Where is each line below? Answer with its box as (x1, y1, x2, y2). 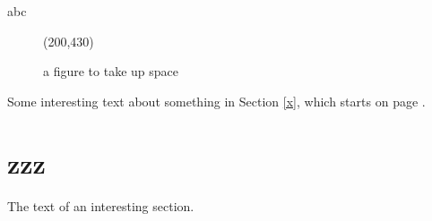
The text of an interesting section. (7, 196, 194, 215)
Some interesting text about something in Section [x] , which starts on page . (7, 91, 426, 110)
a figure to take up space (43, 62, 178, 81)
